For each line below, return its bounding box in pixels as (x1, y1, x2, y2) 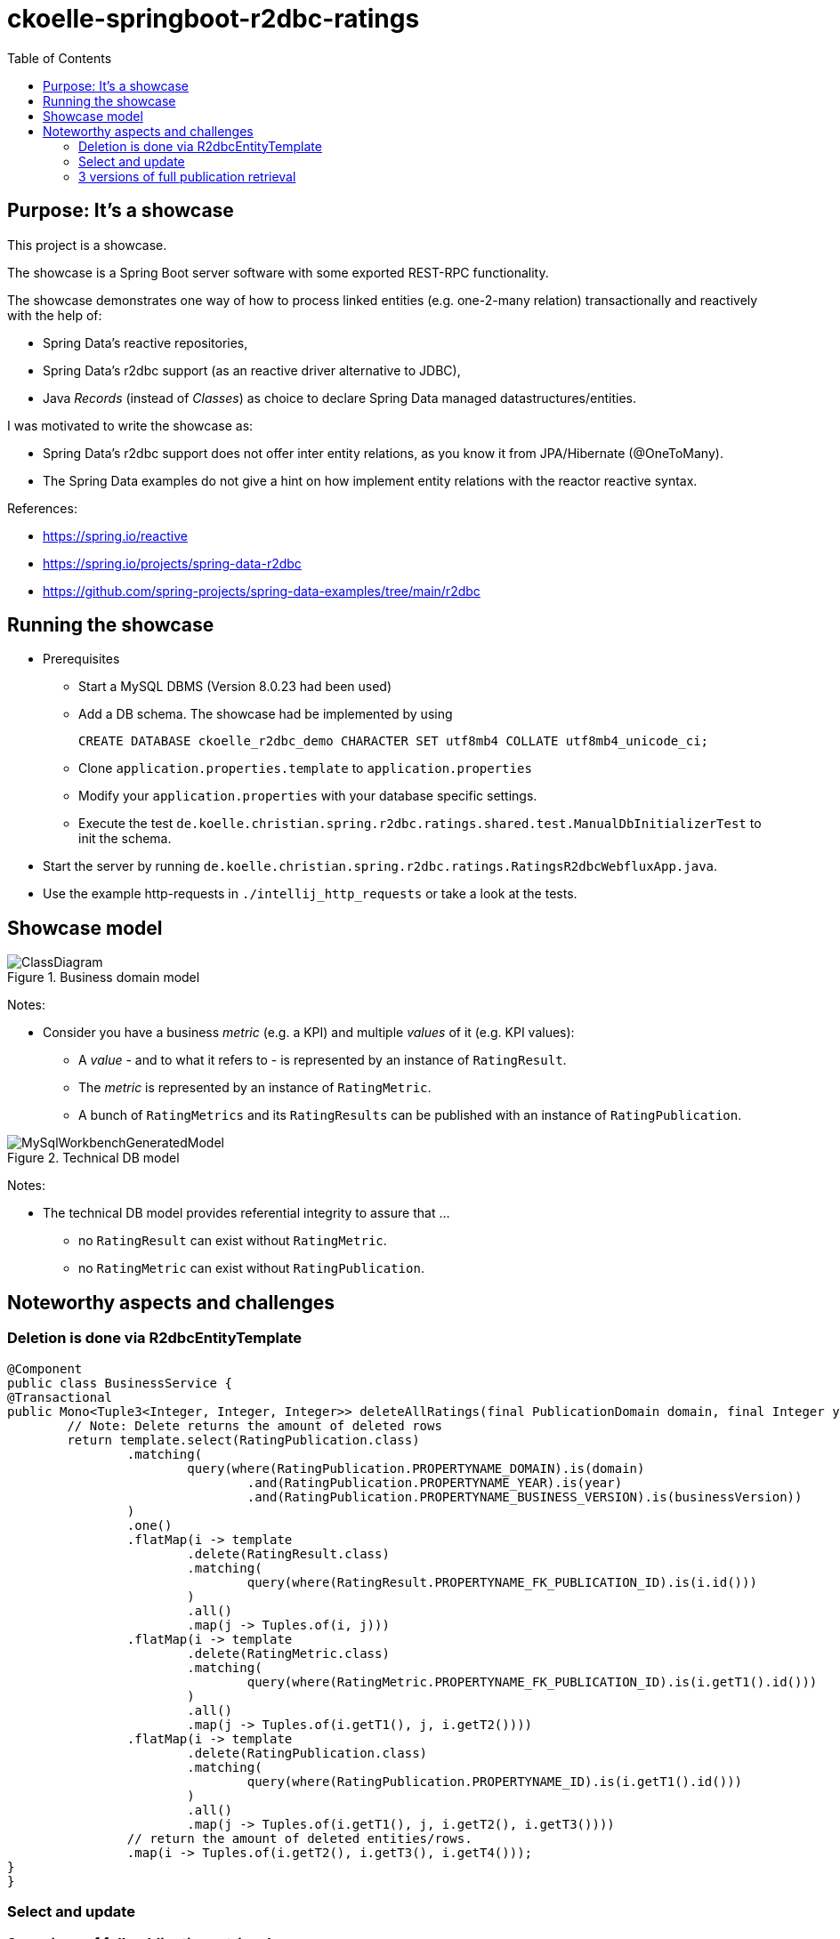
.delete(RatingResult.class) (187, 1546, 390, 1561)
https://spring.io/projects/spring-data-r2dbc (43, 555, 302, 571)
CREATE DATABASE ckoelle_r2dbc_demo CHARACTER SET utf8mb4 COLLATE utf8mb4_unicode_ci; (78, 734, 709, 749)
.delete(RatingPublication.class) (187, 1745, 428, 1760)
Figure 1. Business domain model (7, 969, 200, 986)
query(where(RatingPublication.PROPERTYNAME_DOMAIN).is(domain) (187, 1460, 645, 1476)
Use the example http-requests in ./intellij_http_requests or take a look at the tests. (43, 886, 577, 902)
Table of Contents (7, 50, 112, 66)
